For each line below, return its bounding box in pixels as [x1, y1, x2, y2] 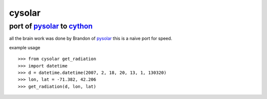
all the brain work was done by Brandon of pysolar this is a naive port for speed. [9, 35, 173, 41]
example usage [9, 44, 41, 50]
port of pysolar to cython [9, 22, 93, 31]
